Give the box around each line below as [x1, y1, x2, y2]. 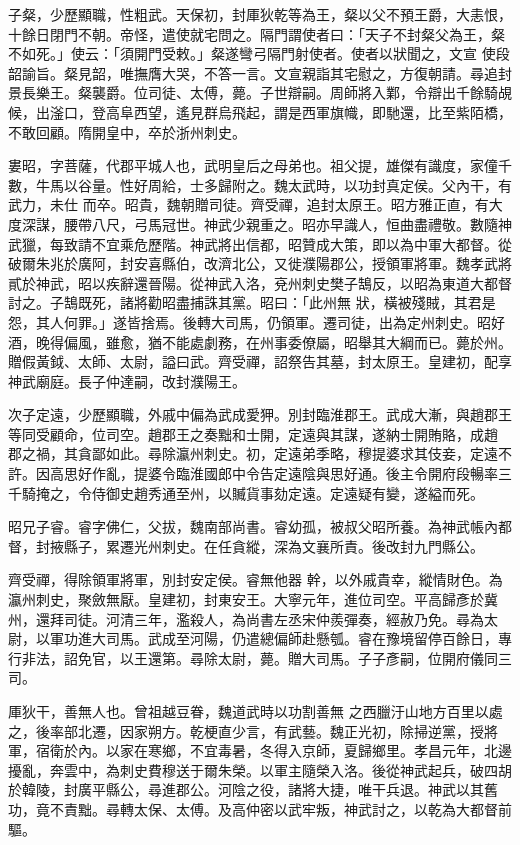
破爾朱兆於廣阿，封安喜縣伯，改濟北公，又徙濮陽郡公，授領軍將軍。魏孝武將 [8, 253, 512, 274]
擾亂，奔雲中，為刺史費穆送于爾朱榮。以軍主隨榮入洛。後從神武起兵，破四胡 [8, 759, 512, 780]
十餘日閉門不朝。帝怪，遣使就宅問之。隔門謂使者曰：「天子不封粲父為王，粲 [8, 23, 505, 44]
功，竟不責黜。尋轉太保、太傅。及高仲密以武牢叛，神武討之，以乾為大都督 [8, 798, 498, 819]
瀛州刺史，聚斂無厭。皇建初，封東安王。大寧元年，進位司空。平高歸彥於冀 [8, 589, 498, 610]
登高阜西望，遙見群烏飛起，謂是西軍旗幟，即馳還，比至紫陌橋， [91, 101, 512, 122]
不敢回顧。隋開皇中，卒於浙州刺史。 [8, 121, 246, 142]
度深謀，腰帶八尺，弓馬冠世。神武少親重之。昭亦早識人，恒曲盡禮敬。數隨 [8, 213, 498, 234]
